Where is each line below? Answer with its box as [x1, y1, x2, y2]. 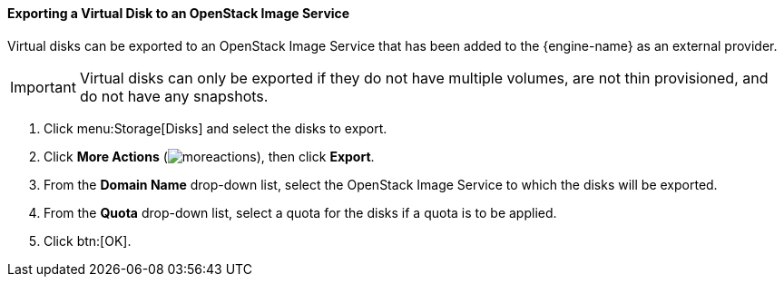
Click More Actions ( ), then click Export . [44, 148, 375, 164]
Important [10, 77, 76, 96]
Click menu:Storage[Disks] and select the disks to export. [44, 120, 387, 136]
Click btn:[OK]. [44, 232, 132, 249]
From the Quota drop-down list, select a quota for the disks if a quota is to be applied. [44, 204, 557, 220]
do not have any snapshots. [79, 86, 269, 105]
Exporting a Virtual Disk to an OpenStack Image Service [7, 5, 350, 21]
